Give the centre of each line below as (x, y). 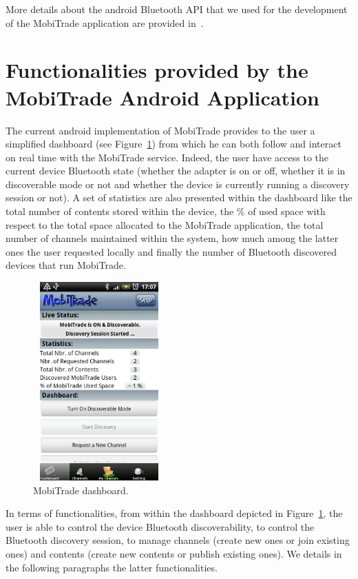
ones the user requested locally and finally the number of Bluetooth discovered (171, 251)
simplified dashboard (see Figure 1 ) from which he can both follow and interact (173, 144)
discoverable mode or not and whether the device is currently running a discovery (178, 184)
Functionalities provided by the (157, 70)
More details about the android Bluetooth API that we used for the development (177, 9)
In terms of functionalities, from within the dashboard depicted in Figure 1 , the (174, 513)
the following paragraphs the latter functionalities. (112, 567)
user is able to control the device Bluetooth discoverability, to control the (160, 526)
